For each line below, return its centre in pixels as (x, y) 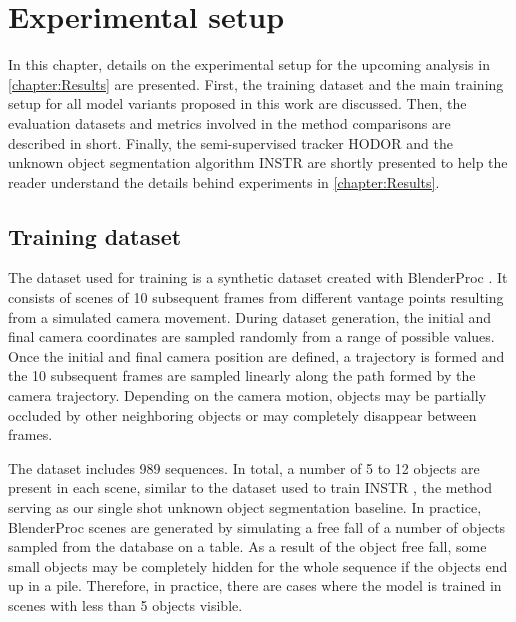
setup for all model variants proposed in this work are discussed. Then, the (237, 103)
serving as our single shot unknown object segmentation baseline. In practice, (245, 507)
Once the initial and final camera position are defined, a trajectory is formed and (256, 355)
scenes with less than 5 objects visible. (125, 604)
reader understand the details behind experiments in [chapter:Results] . (224, 181)
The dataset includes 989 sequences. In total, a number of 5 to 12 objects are (244, 467)
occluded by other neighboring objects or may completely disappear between (242, 414)
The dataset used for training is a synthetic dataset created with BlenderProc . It (258, 277)
